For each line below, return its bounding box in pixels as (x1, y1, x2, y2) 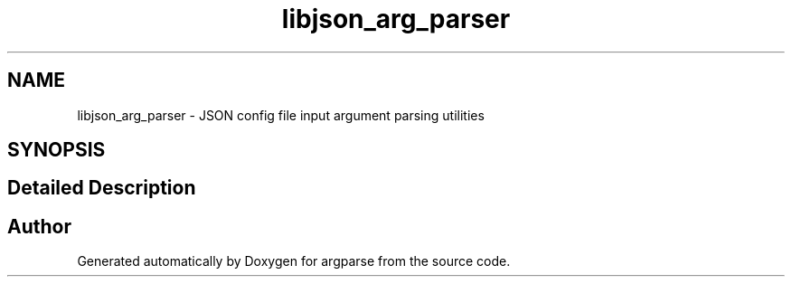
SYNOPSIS (7, 138, 106, 162)
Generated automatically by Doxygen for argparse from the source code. (77, 253, 511, 270)
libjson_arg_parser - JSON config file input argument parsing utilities (77, 107, 485, 123)
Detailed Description (7, 176, 196, 200)
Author (7, 214, 71, 238)
